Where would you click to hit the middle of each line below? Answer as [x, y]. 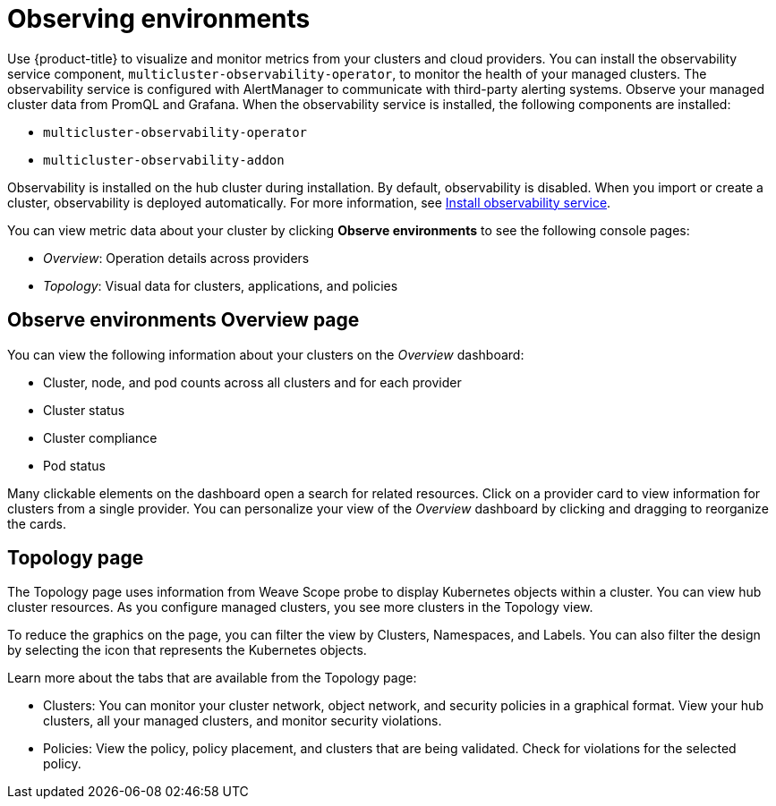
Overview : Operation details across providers [176, 258]
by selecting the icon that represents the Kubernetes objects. [187, 650]
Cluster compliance [100, 437]
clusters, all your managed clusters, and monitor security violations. [243, 721]
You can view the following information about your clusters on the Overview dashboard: [266, 354]
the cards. [37, 523]
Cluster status [84, 410]
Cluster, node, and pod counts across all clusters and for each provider [252, 382]
